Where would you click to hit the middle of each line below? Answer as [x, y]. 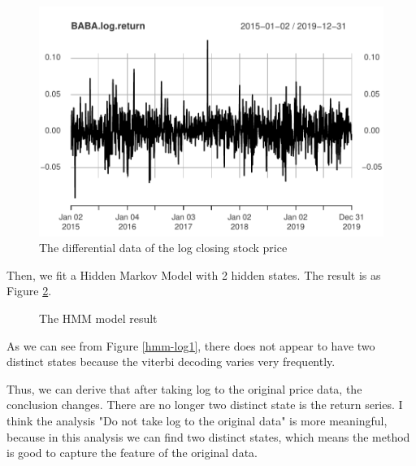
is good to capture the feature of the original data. [132, 453]
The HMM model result [98, 318]
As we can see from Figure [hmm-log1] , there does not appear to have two [191, 345]
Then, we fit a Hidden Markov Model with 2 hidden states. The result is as [194, 274]
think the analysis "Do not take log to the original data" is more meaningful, [197, 420]
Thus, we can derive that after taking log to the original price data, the [184, 388]
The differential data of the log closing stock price [163, 248]
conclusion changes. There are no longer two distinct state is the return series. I [205, 405]
